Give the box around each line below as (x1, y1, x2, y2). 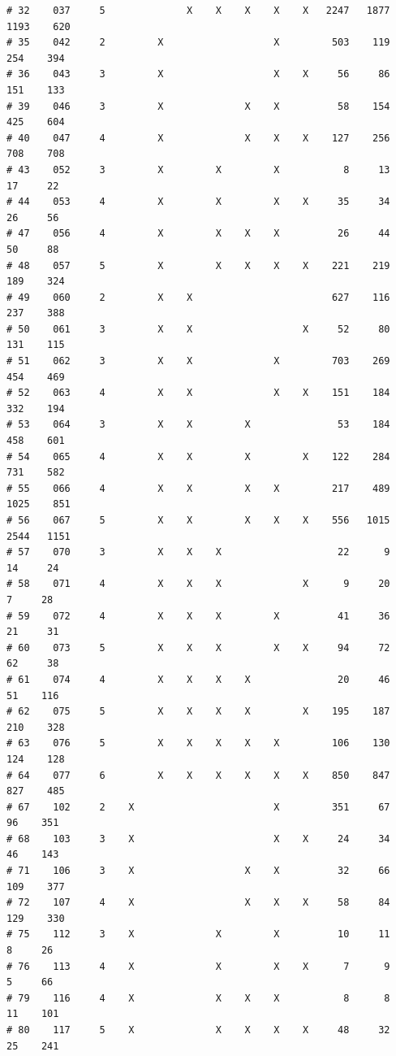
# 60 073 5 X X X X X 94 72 (6, 641, 390, 654)
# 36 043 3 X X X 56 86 (6, 68, 390, 80)
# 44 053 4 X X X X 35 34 (6, 196, 390, 208)
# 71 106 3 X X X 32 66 (6, 865, 390, 877)
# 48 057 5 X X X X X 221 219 (6, 259, 390, 272)
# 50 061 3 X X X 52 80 (6, 323, 390, 335)
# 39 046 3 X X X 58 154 (6, 100, 390, 112)
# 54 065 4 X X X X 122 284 (6, 450, 390, 463)
